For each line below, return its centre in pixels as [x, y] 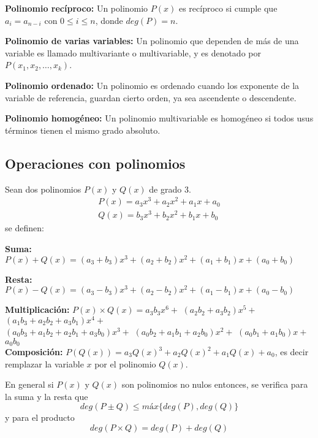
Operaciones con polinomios [95, 163]
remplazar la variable [44, 363]
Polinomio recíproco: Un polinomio [77, 8]
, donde [109, 20]
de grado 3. [170, 189]
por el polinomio [125, 363]
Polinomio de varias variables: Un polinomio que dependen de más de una [152, 41]
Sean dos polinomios [43, 189]
